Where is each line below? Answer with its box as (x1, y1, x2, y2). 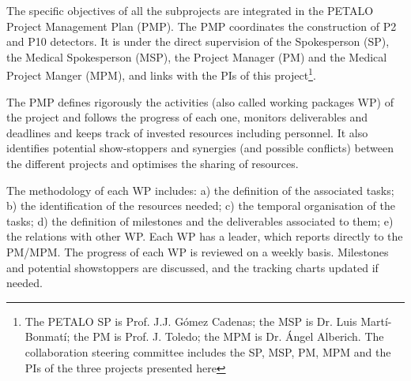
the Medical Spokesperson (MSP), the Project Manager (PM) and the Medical (6, 48, 387, 65)
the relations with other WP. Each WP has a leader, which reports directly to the (6, 228, 403, 245)
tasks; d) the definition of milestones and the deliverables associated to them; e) (6, 212, 394, 229)
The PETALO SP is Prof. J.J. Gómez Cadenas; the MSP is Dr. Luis (25, 312, 357, 329)
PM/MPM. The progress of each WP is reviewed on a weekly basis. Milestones (6, 243, 389, 260)
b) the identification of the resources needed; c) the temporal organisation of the (6, 197, 395, 214)
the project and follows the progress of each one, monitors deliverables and (6, 109, 368, 125)
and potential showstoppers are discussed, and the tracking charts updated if (6, 259, 379, 275)
